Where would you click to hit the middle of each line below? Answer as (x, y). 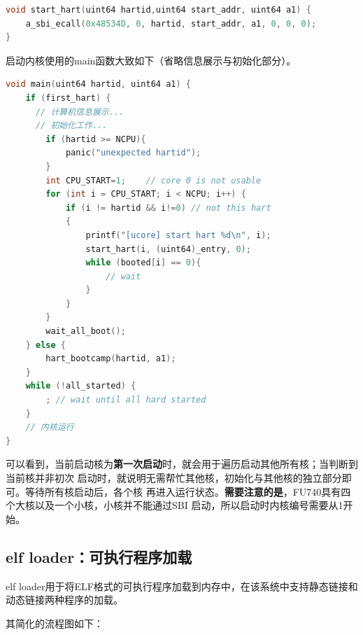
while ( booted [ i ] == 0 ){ (143, 263)
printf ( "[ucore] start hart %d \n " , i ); (178, 235)
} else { (45, 345)
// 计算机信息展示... (80, 112)
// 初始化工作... (71, 126)
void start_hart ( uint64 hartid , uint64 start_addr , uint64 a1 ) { (158, 10)
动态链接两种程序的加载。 (64, 600)
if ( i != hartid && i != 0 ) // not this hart (168, 208)
